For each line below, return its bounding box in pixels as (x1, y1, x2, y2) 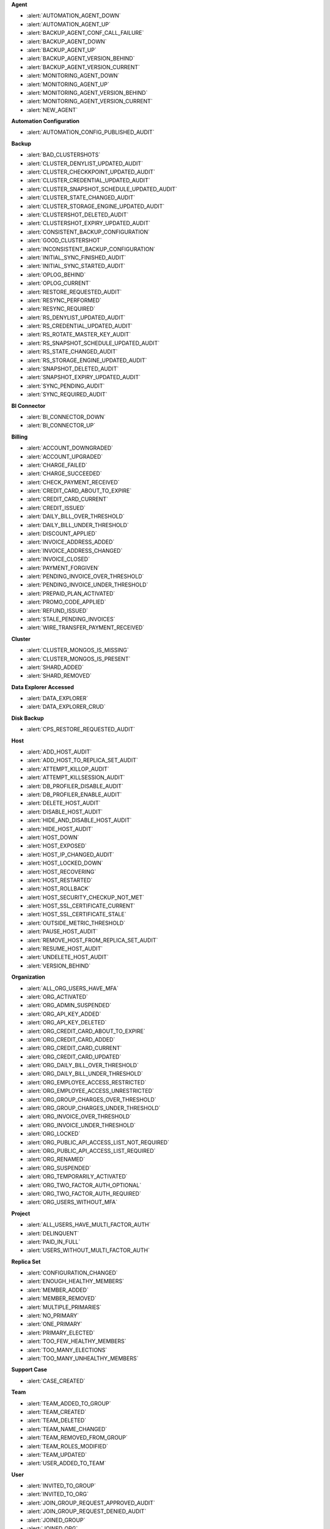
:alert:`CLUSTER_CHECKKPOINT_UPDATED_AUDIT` (26, 168, 156, 176)
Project (11, 1210, 31, 1217)
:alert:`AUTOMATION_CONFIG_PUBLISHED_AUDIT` (26, 128, 155, 136)
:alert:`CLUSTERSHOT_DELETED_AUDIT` (26, 211, 129, 218)
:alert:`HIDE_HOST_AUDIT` (26, 825, 94, 832)
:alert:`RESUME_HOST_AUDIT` (26, 945, 103, 952)
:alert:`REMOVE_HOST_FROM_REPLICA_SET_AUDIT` (26, 936, 158, 944)
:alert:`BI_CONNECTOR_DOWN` (26, 413, 106, 420)
